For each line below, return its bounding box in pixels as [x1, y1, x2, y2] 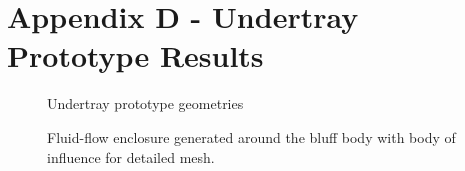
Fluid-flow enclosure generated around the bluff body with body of [47, 126, 456, 147]
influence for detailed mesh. [47, 146, 215, 167]
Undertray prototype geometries [47, 93, 244, 114]
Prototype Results [7, 35, 264, 76]
